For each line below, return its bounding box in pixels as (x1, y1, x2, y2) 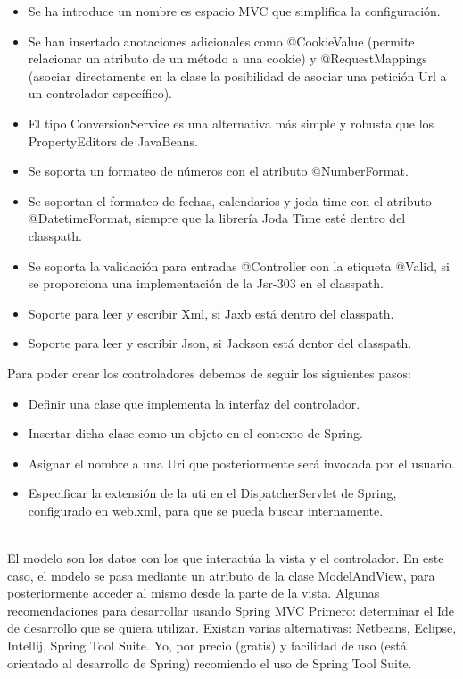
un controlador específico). (28, 84, 172, 103)
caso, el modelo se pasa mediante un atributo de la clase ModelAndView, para (7, 566, 435, 584)
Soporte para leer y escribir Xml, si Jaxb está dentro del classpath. (28, 303, 394, 322)
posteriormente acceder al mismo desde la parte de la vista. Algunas (7, 584, 380, 602)
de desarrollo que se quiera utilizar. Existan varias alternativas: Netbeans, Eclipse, (7, 618, 457, 637)
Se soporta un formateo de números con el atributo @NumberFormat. (28, 161, 409, 180)
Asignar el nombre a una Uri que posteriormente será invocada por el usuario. (28, 453, 455, 472)
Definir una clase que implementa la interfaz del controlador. (28, 393, 360, 412)
